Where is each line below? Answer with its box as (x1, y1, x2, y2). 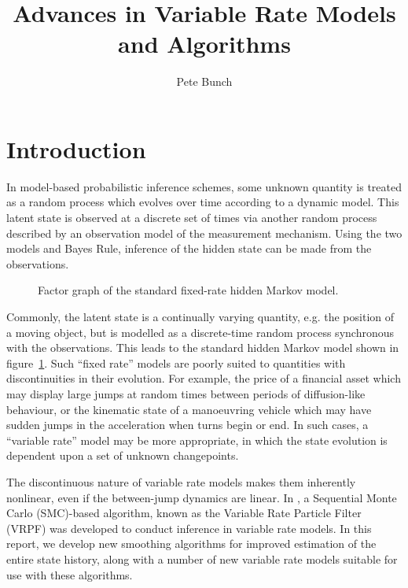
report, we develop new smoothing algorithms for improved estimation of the (6, 535, 377, 552)
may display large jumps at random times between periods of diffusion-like (6, 385, 366, 401)
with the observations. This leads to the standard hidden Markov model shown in (6, 339, 399, 356)
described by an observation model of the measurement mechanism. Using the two (6, 224, 402, 241)
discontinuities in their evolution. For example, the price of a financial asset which (6, 370, 401, 386)
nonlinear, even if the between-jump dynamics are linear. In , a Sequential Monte (6, 489, 397, 505)
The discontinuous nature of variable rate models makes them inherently (6, 473, 356, 490)
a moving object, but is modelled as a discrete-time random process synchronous (6, 324, 394, 340)
